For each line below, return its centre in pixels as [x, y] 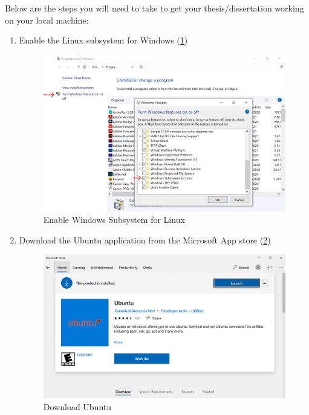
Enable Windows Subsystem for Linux [114, 220]
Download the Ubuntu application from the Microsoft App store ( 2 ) [145, 240]
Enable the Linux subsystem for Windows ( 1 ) [103, 40]
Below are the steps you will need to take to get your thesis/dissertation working [154, 8]
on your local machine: [47, 20]
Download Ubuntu [77, 406]
